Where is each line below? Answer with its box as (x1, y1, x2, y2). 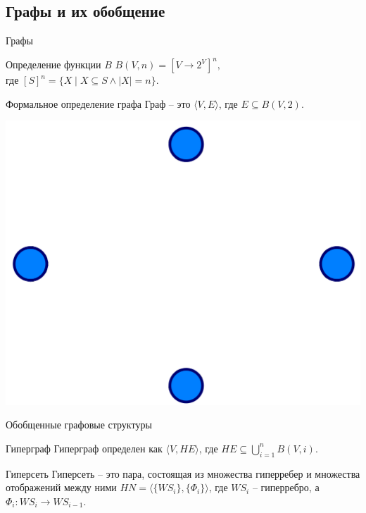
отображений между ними (6, 480, 117, 495)
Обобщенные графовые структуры (6, 417, 152, 432)
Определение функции (6, 57, 101, 72)
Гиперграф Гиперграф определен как (6, 440, 163, 455)
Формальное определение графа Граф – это (6, 96, 191, 111)
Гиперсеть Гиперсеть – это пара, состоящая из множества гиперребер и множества (6, 466, 360, 481)
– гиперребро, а (252, 480, 320, 495)
